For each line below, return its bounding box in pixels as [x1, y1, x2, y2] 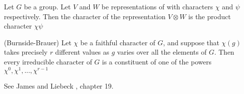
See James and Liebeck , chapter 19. [4, 80, 114, 91]
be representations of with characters [102, 1, 213, 11]
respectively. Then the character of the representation [4, 11, 166, 21]
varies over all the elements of [117, 47, 207, 57]
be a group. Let [24, 1, 71, 11]
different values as [55, 47, 109, 57]
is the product [188, 11, 231, 21]
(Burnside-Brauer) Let [4, 37, 71, 47]
